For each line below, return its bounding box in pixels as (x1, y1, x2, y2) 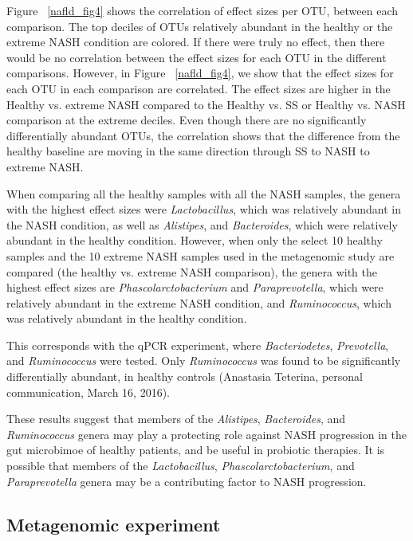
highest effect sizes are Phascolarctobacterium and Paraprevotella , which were (6, 279, 383, 296)
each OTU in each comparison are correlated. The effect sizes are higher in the (6, 80, 391, 96)
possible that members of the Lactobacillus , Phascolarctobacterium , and (6, 457, 355, 474)
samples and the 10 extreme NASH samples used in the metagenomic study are (6, 247, 395, 264)
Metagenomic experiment (6, 512, 221, 536)
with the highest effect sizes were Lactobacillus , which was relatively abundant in (6, 201, 402, 218)
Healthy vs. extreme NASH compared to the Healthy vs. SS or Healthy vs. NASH (6, 96, 406, 112)
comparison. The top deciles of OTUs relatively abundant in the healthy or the (6, 18, 393, 34)
